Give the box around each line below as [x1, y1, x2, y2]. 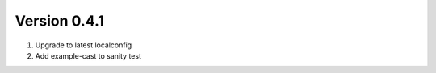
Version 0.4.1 [15, 12, 105, 30]
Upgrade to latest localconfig [35, 40, 132, 50]
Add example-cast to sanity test [35, 51, 141, 60]
